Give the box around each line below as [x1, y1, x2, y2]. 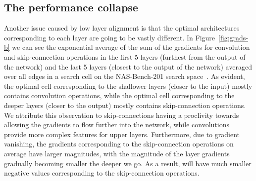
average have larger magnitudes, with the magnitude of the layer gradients [4, 148, 230, 158]
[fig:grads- [218, 32, 249, 42]
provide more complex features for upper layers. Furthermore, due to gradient [4, 129, 240, 139]
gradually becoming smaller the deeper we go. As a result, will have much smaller [4, 158, 252, 168]
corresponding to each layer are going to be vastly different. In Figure [4, 32, 215, 42]
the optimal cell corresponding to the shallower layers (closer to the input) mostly [4, 80, 253, 91]
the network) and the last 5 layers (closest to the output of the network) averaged [4, 61, 252, 72]
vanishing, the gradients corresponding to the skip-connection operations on [4, 139, 234, 149]
